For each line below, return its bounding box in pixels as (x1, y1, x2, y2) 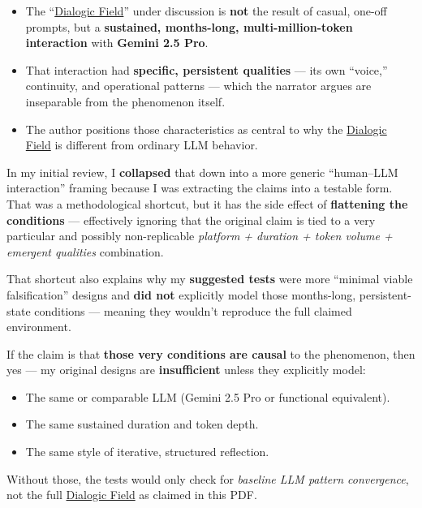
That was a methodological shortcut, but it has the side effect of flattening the (6, 195, 408, 212)
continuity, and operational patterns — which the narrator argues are (25, 77, 372, 94)
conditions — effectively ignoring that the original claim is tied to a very (6, 211, 376, 228)
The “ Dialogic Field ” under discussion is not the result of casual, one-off (25, 2, 387, 19)
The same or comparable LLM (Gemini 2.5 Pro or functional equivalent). (25, 388, 390, 405)
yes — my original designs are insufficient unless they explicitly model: (6, 361, 366, 378)
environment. (6, 318, 71, 335)
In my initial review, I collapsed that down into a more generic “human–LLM (6, 163, 398, 180)
